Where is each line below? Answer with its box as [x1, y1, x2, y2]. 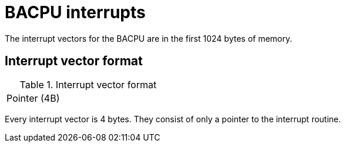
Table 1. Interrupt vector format [19, 78, 157, 91]
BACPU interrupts [5, 2, 146, 22]
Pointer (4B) [6, 92, 60, 104]
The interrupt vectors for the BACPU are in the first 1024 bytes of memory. [5, 33, 293, 44]
